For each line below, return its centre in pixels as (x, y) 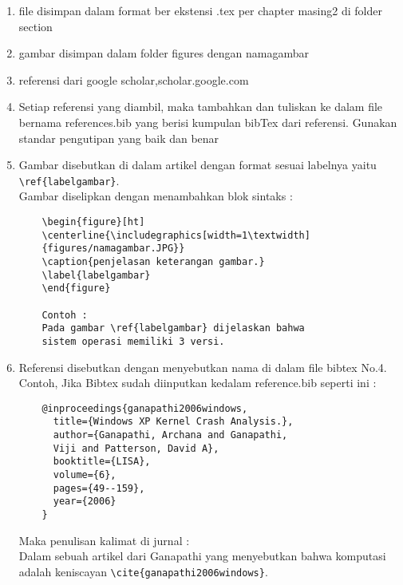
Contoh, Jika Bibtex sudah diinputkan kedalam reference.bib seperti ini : (198, 383)
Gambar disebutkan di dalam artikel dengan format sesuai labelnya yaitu (198, 165)
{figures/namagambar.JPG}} (113, 249)
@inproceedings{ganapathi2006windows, (145, 408)
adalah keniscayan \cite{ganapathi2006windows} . (143, 571)
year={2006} (85, 502)
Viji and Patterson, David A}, (136, 448)
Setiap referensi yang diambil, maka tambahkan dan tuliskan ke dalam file (201, 107)
